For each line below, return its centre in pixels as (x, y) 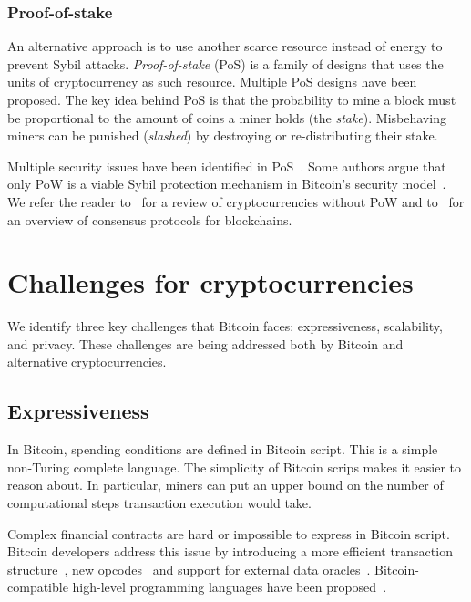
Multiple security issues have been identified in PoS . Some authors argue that (227, 166)
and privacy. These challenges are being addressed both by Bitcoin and (205, 343)
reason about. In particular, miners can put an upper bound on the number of (225, 485)
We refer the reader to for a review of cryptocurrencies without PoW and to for (236, 201)
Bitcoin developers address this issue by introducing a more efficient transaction (230, 551)
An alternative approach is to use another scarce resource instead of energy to (225, 46)
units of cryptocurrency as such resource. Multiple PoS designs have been (212, 82)
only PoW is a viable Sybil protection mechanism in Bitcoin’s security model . (227, 184)
